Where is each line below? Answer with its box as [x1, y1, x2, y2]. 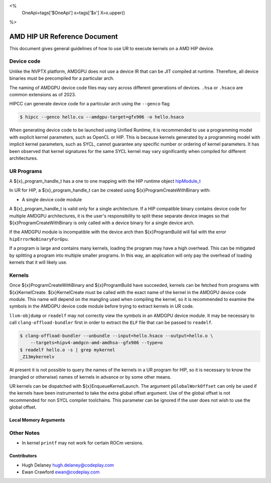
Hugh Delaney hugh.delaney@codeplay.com [22, 462, 114, 468]
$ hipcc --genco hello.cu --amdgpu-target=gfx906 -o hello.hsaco [20, 114, 184, 120]
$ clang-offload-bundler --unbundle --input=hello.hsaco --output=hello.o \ [20, 333, 213, 339]
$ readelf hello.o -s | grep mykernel [20, 347, 115, 353]
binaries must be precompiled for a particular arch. [9, 75, 115, 81]
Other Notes [9, 429, 40, 436]
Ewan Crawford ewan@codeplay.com [22, 469, 100, 475]
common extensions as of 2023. [9, 92, 76, 97]
